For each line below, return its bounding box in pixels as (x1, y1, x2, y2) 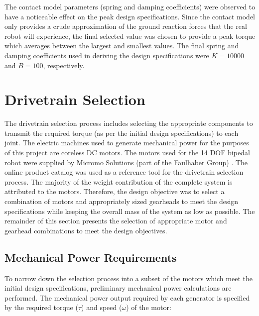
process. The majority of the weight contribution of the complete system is (4, 176, 233, 187)
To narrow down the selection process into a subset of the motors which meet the (4, 273, 253, 283)
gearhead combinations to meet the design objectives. (4, 225, 167, 235)
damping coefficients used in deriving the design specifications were (4, 50, 209, 60)
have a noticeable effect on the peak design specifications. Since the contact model (4, 11, 256, 21)
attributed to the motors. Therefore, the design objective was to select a (4, 186, 225, 197)
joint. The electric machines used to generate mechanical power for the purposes (4, 137, 249, 148)
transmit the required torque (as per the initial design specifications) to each (4, 127, 239, 138)
